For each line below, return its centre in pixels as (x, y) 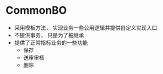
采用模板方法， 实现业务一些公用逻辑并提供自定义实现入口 (86, 27)
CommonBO (36, 10)
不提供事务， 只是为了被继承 (49, 35)
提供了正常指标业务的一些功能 (51, 42)
